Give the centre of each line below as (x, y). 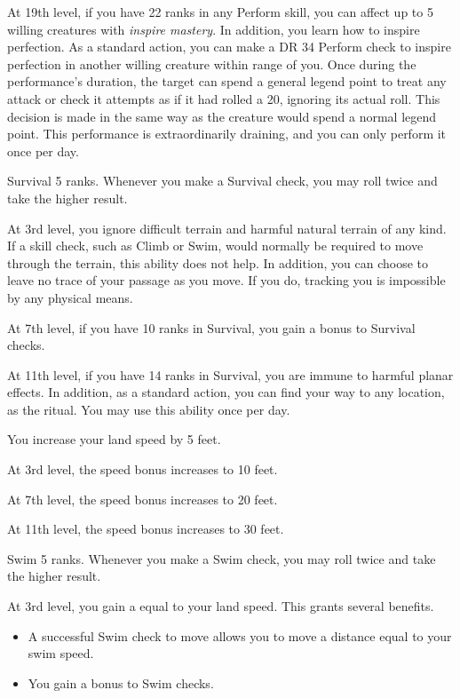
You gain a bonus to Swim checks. (121, 682)
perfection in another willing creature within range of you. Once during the (212, 63)
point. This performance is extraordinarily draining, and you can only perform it (227, 134)
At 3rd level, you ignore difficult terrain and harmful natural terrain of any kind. (227, 228)
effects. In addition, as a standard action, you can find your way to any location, (226, 392)
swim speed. (61, 653)
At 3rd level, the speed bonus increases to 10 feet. (143, 469)
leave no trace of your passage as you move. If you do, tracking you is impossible (226, 280)
